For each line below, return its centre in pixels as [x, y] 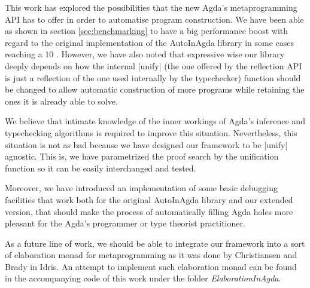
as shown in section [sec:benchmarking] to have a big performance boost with [147, 31]
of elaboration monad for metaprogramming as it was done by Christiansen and [151, 255]
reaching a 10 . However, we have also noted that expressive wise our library [145, 54]
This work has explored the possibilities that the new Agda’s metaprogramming [151, 7]
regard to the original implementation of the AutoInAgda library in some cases [150, 42]
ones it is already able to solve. [61, 101]
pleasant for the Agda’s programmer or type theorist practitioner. [125, 223]
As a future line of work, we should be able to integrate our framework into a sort [155, 243]
